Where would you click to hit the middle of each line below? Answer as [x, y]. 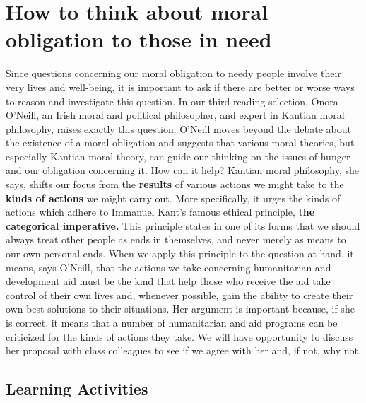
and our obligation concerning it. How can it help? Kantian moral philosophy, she [183, 170]
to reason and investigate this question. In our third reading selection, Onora [172, 101]
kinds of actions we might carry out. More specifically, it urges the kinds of [173, 198]
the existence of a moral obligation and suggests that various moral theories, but [180, 142]
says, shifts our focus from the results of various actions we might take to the [175, 184]
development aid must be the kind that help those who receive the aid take [168, 281]
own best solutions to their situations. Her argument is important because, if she [180, 309]
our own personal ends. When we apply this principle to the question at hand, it [180, 253]
